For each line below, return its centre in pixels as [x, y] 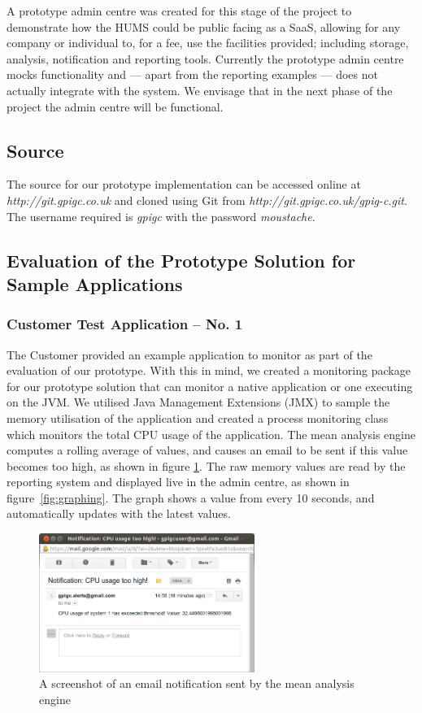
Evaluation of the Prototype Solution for [181, 260]
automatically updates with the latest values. [119, 513]
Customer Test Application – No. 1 [125, 324]
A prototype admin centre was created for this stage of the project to [179, 11]
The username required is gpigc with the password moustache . [161, 216]
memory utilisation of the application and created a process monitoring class [198, 417]
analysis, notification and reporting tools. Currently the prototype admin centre [205, 58]
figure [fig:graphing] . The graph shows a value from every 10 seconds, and [191, 497]
